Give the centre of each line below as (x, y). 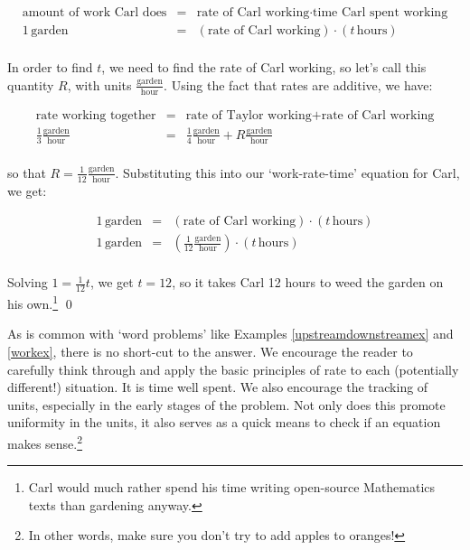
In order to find (50, 67)
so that (27, 172)
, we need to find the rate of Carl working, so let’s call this (264, 67)
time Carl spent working (381, 13)
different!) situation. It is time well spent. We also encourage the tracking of (218, 387)
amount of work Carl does (94, 13)
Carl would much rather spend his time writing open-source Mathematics (232, 487)
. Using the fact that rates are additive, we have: (298, 84)
